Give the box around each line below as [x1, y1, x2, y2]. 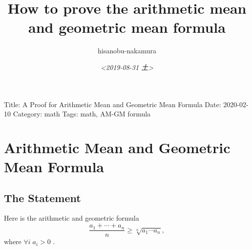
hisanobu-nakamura [98, 45, 156, 56]
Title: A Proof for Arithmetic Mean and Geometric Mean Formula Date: [4, 99, 221, 109]
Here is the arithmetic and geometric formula [4, 213, 139, 223]
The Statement [4, 190, 81, 205]
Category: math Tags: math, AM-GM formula [13, 109, 151, 119]
